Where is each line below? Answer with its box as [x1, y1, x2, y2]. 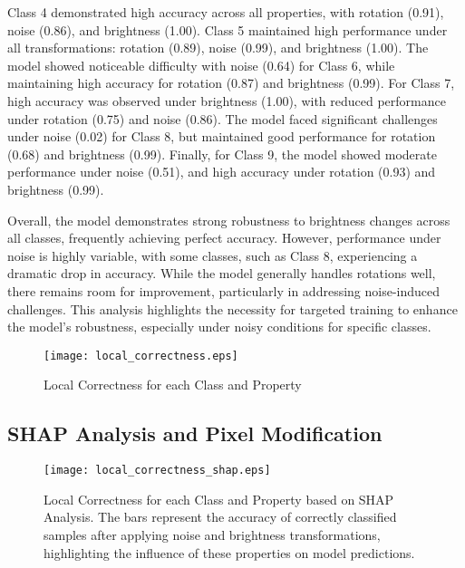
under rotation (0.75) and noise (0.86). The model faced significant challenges [7, 109, 438, 128]
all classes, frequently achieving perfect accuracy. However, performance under [7, 228, 441, 247]
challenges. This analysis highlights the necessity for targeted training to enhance [7, 299, 458, 318]
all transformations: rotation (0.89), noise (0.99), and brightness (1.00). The [7, 38, 429, 57]
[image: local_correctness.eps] [44, 349, 238, 362]
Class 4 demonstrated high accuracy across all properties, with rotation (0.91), [7, 3, 444, 21]
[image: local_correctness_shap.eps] [44, 464, 271, 477]
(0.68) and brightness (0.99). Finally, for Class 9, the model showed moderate [7, 144, 437, 163]
